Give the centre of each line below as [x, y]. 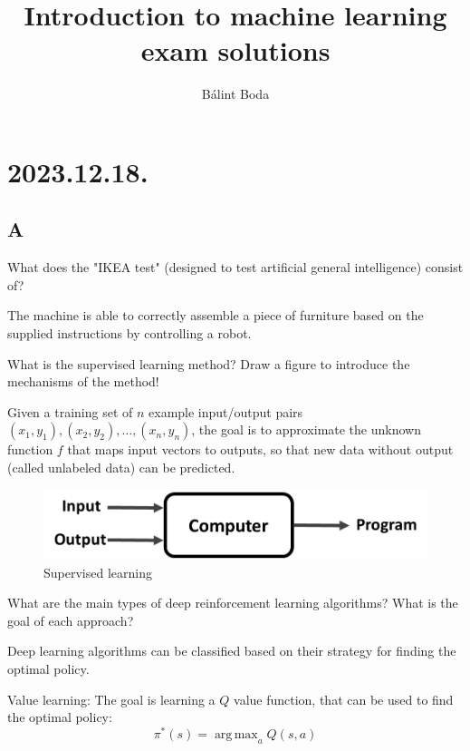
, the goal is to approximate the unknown [306, 429]
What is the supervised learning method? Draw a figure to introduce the [209, 363]
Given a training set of [70, 411]
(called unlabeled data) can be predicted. [121, 468]
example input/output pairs [226, 411]
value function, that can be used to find [344, 699]
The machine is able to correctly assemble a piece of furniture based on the [216, 315]
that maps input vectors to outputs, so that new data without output [260, 449]
